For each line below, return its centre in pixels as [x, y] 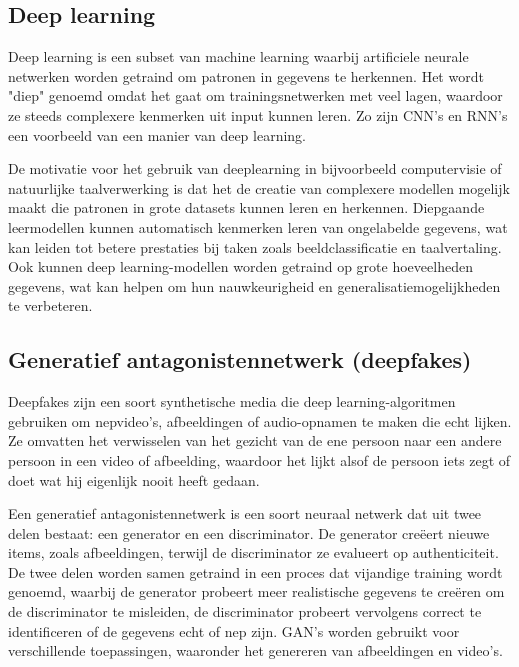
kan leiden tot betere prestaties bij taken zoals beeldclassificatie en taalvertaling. [255, 246]
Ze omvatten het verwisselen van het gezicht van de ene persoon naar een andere [255, 440]
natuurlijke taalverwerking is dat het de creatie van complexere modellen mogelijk [259, 187]
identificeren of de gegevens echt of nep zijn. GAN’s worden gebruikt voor [234, 630]
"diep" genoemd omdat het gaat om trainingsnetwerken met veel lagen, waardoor [255, 95]
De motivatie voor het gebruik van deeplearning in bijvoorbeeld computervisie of [255, 168]
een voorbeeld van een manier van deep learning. [157, 134]
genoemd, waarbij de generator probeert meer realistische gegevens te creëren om [256, 591]
